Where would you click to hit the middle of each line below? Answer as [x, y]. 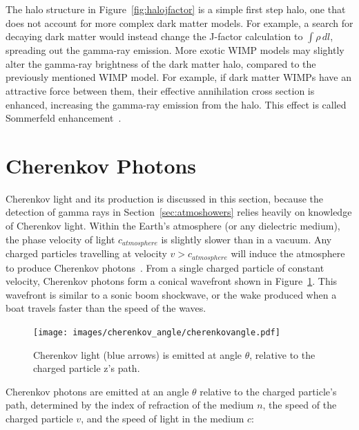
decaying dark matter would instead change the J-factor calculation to [154, 36]
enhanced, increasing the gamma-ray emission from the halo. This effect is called [176, 104]
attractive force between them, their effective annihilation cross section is [160, 90]
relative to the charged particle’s [268, 391]
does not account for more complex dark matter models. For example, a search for [179, 22]
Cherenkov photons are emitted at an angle [97, 391]
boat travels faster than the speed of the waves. [106, 308]
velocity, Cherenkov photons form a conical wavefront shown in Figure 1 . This [172, 281]
